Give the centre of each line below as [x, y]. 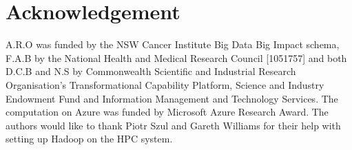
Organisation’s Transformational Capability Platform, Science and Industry [165, 84]
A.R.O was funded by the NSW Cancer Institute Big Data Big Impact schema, [173, 44]
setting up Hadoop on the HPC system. [89, 139]
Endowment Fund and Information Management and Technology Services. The [172, 98]
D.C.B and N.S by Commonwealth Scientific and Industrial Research [151, 71]
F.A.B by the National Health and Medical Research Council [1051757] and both [176, 57]
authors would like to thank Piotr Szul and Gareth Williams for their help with [173, 125]
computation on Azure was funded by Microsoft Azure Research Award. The [167, 112]
